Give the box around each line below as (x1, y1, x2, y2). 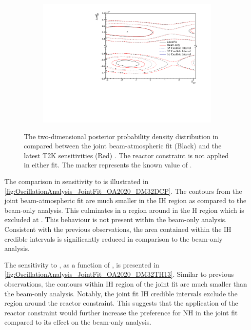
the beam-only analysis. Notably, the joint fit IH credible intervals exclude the (4, 288, 238, 298)
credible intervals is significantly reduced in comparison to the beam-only (4, 233, 223, 244)
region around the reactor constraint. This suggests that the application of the (4, 298, 238, 308)
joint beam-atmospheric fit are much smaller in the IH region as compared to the (4, 195, 247, 206)
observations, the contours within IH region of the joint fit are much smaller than (4, 279, 247, 289)
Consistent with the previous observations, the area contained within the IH (4, 224, 232, 234)
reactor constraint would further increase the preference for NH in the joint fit (4, 307, 238, 317)
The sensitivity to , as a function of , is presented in (4, 259, 159, 269)
